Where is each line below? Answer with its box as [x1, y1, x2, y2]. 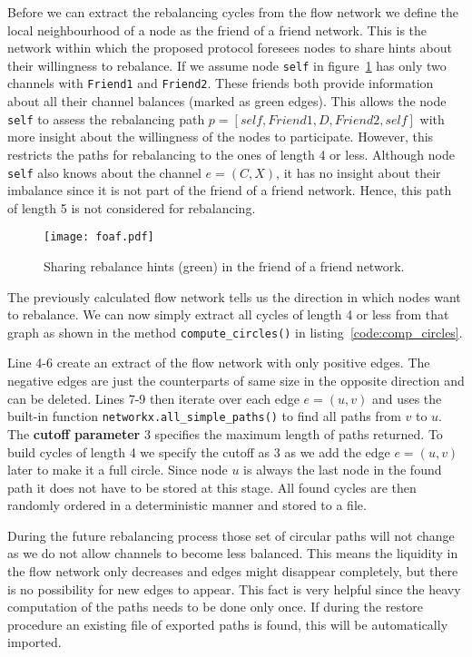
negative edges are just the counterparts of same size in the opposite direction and [7, 371, 465, 390]
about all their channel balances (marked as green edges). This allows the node [7, 92, 447, 111]
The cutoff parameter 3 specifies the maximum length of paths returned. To [7, 424, 443, 443]
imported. [7, 632, 62, 652]
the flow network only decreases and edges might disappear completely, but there [7, 562, 458, 581]
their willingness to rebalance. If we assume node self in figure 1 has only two [7, 55, 447, 74]
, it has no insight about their [276, 162, 441, 181]
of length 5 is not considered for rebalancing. [7, 198, 256, 217]
